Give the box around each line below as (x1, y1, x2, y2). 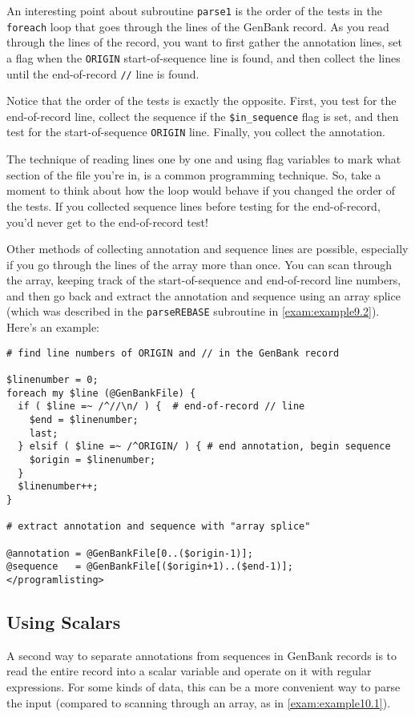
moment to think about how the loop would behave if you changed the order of (6, 182, 396, 199)
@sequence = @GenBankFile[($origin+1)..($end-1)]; (6, 561, 293, 573)
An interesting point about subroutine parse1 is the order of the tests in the (6, 2, 382, 18)
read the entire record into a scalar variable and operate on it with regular (6, 663, 372, 679)
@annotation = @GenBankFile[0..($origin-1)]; (6, 547, 253, 559)
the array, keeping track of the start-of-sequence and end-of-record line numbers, (6, 272, 401, 288)
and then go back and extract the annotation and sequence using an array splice (6, 287, 401, 304)
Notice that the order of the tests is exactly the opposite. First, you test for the (6, 92, 397, 109)
